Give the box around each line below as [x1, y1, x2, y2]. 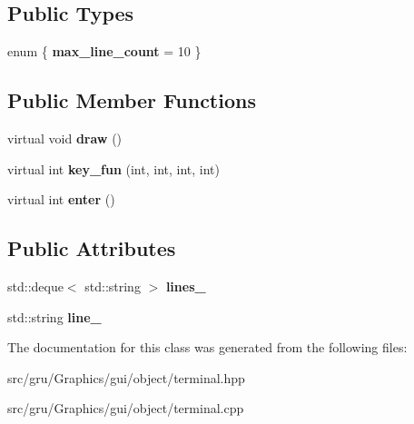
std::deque [7, 276, 64, 295]
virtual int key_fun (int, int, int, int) [7, 159, 220, 178]
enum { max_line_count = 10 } [7, 42, 202, 61]
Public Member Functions [7, 86, 256, 114]
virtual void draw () [7, 129, 123, 147]
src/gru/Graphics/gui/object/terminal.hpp [7, 368, 245, 387]
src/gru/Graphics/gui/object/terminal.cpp [7, 399, 244, 418]
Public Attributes [7, 234, 176, 262]
